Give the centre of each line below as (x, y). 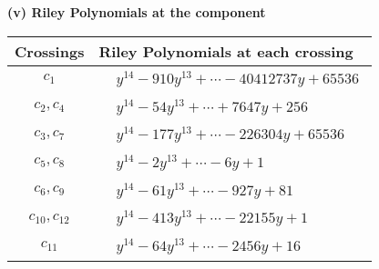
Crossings (50, 51)
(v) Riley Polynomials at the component (137, 12)
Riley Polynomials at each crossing (226, 51)
